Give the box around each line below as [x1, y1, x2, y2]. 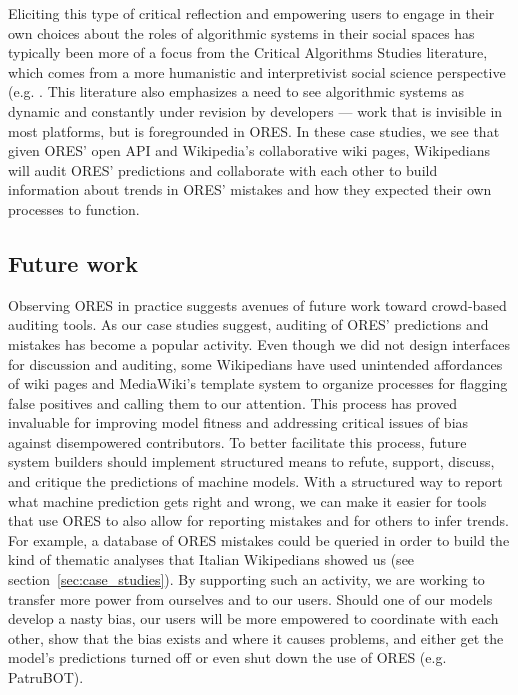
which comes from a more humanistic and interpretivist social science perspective [8, 61, 506, 82]
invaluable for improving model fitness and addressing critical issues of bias [8, 412, 469, 433]
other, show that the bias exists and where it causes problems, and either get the [8, 627, 504, 648]
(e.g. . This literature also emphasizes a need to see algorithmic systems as [8, 81, 465, 102]
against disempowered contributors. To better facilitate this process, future [8, 431, 467, 452]
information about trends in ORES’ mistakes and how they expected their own [8, 179, 492, 200]
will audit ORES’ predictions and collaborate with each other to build [8, 159, 438, 180]
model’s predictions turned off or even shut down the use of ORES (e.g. [8, 647, 447, 668]
